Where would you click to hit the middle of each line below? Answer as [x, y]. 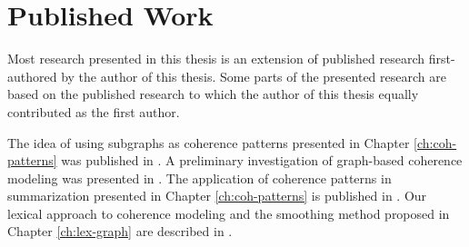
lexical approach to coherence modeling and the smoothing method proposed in [229, 213]
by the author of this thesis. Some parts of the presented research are [254, 76]
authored [32, 76]
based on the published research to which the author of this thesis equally [213, 94]
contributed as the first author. [94, 111]
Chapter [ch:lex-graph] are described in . [120, 231]
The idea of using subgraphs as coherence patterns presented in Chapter [209, 142]
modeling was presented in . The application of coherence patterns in [200, 178]
